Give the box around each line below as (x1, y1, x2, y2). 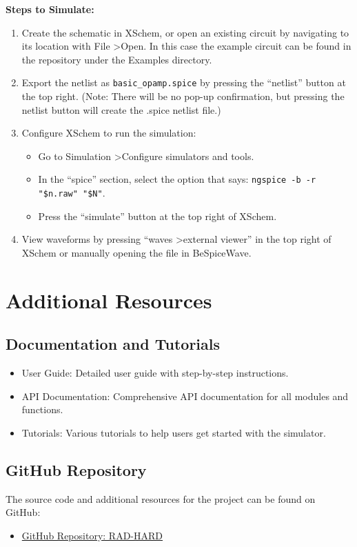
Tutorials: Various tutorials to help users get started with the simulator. (21, 425, 326, 439)
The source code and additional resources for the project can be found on (6, 491, 316, 506)
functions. (21, 402, 63, 417)
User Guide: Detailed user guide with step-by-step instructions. (21, 366, 289, 380)
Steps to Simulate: (6, 2, 94, 16)
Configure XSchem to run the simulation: (21, 126, 196, 140)
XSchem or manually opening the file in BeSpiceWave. (21, 245, 252, 259)
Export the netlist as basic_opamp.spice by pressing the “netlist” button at (21, 75, 346, 90)
